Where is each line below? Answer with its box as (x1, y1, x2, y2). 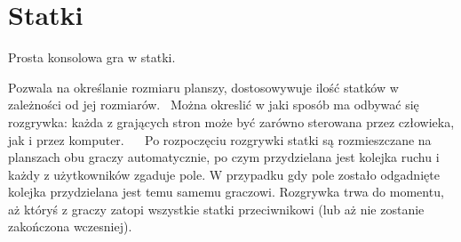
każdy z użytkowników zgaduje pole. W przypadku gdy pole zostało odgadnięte (8, 165, 440, 183)
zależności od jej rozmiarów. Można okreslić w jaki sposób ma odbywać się (8, 95, 419, 114)
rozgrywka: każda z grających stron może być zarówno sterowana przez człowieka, (8, 112, 455, 131)
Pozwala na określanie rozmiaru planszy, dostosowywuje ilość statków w (8, 77, 399, 96)
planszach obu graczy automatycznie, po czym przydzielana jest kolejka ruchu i (8, 148, 440, 166)
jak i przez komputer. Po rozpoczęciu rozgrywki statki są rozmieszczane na (8, 130, 432, 149)
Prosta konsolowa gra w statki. (8, 48, 176, 67)
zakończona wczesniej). (8, 217, 132, 236)
